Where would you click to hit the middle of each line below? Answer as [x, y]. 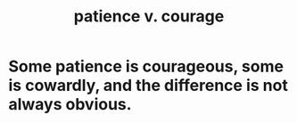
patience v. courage [149, 16]
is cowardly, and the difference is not [148, 86]
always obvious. [70, 105]
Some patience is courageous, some [146, 66]
